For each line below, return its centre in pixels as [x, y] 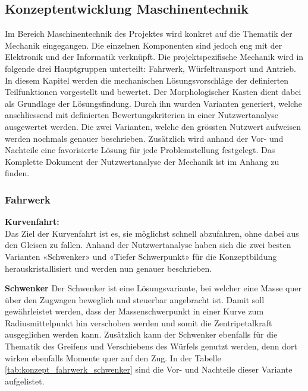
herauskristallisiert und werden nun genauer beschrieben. [109, 268]
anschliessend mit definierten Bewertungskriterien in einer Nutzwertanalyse [142, 115]
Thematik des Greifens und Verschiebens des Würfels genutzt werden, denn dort [151, 346]
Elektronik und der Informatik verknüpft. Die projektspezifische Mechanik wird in [154, 57]
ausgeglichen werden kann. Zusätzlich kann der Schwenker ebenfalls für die [141, 334]
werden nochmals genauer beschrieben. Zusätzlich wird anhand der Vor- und [144, 138]
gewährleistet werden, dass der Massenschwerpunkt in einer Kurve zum [134, 311]
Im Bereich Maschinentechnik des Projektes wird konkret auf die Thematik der [149, 34]
